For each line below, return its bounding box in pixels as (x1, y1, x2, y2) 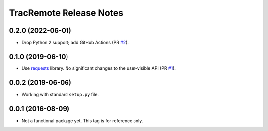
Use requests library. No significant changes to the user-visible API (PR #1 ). (21, 65, 176, 71)
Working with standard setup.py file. (21, 91, 99, 97)
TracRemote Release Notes (9, 7, 124, 18)
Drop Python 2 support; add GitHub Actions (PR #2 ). (21, 40, 129, 46)
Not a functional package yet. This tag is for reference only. (21, 117, 143, 124)
